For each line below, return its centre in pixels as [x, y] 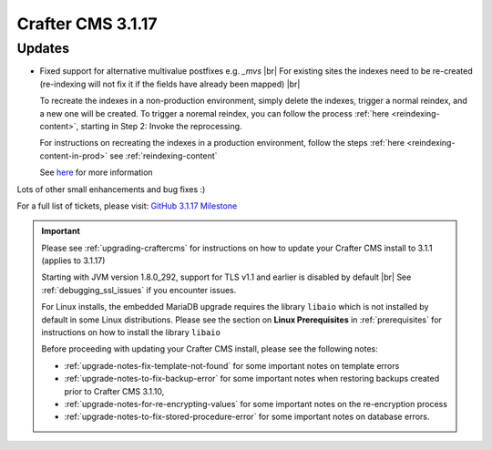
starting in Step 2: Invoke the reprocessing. [161, 126]
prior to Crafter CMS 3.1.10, [114, 391]
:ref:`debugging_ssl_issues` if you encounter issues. [139, 290]
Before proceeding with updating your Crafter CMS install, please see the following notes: [210, 349]
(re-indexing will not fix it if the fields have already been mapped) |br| [170, 84]
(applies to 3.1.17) [73, 261]
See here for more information [97, 172]
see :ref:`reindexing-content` [164, 156]
